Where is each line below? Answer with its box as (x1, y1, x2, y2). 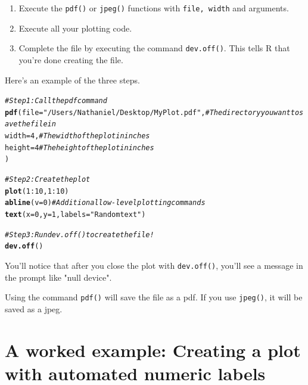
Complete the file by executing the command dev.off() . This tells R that (18, 42, 290, 54)
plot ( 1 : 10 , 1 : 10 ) (5, 187, 69, 195)
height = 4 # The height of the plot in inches (5, 143, 154, 152)
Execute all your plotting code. (18, 21, 132, 34)
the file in (17, 120, 56, 129)
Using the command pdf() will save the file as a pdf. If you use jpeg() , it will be (5, 291, 303, 303)
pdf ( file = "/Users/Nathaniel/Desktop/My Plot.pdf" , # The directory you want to (5, 108, 300, 117)
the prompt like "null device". (5, 271, 112, 283)
